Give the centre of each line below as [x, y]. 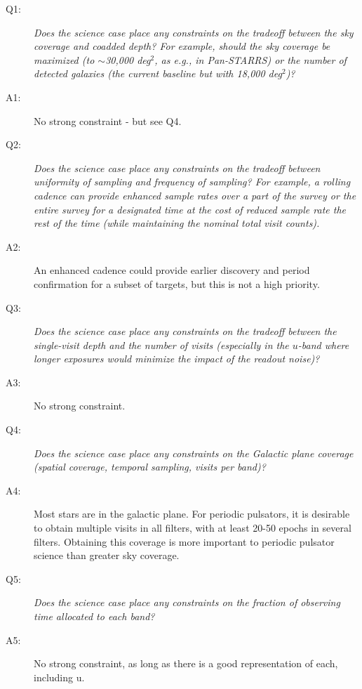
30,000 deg [128, 59]
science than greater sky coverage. [107, 555]
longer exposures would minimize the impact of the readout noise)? [177, 359]
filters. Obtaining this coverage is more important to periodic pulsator [184, 541]
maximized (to [64, 59]
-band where [323, 344]
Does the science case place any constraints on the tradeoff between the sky [194, 32]
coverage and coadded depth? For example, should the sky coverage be [182, 46]
